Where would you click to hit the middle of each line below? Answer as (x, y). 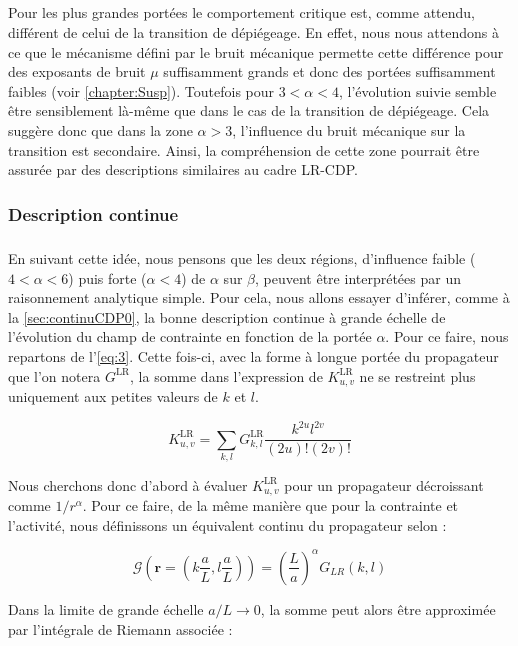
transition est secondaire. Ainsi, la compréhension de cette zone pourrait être (244, 149)
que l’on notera (54, 375)
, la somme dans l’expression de (226, 375)
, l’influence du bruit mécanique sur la (349, 129)
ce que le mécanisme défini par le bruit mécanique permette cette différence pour (256, 51)
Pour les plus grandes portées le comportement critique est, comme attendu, (242, 12)
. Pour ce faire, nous (447, 336)
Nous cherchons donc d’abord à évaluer (128, 484)
